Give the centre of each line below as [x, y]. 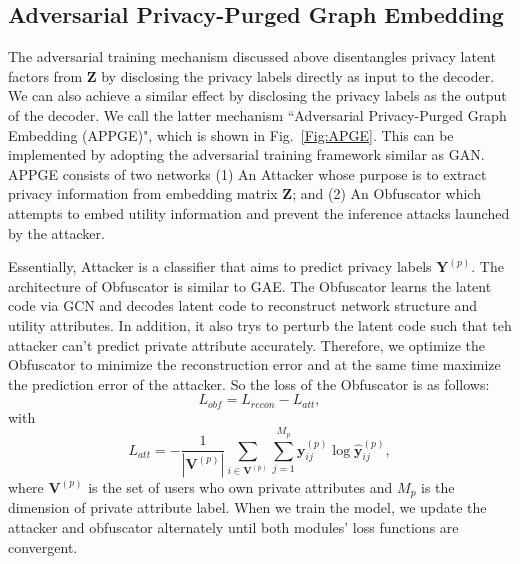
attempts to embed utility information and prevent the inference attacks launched [259, 212]
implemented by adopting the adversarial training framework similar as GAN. [246, 154]
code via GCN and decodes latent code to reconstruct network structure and [243, 305]
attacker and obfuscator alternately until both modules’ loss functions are [233, 527]
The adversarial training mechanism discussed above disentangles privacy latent [252, 56]
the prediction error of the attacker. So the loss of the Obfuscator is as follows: [249, 383]
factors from [45, 75]
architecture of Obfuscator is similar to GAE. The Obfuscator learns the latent [250, 285]
